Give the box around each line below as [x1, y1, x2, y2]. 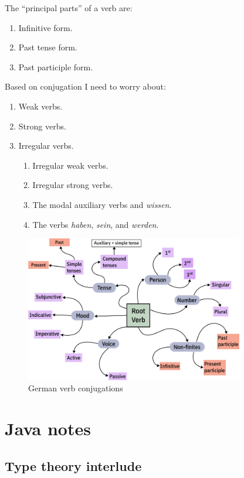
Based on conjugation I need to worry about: [5, 80, 166, 93]
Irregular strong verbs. [32, 179, 113, 191]
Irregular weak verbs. [32, 159, 109, 171]
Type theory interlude [5, 456, 142, 474]
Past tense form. [18, 41, 77, 53]
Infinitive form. [18, 21, 73, 33]
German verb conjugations [28, 382, 123, 394]
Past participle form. [18, 60, 93, 73]
